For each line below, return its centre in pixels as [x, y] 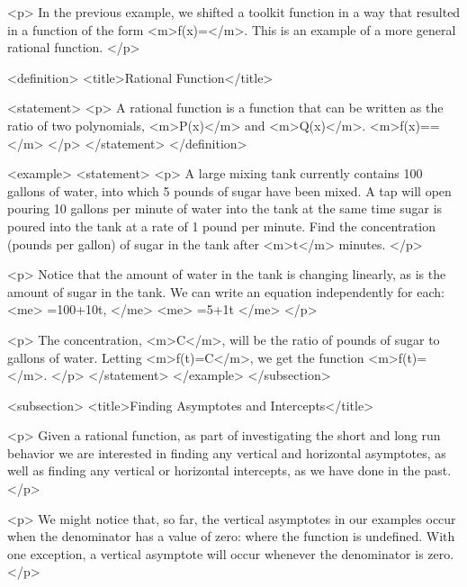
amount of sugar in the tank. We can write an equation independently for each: [226, 291]
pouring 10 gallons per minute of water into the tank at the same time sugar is [225, 208]
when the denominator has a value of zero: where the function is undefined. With [231, 536]
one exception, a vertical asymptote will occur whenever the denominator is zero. [231, 553]
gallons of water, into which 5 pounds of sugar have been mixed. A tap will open [229, 190]
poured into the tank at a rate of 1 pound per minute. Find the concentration [222, 226]
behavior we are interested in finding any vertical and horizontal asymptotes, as [227, 452]
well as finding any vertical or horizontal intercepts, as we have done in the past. [229, 470]
